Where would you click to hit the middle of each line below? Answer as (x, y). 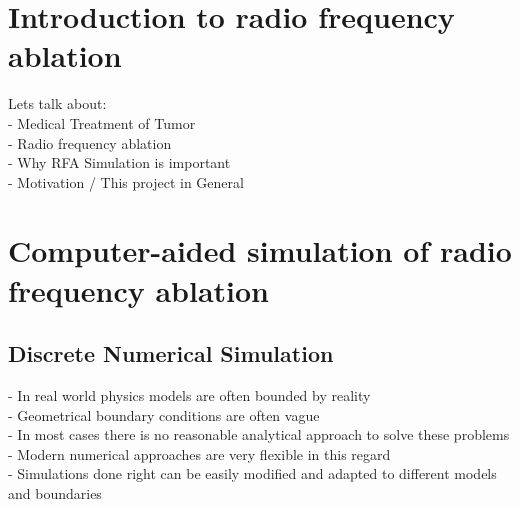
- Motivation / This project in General (126, 181)
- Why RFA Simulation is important (119, 162)
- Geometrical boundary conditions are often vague (164, 414)
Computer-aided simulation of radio (260, 250)
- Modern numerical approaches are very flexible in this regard (199, 453)
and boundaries (55, 493)
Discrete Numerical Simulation (171, 353)
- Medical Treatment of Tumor (102, 122)
